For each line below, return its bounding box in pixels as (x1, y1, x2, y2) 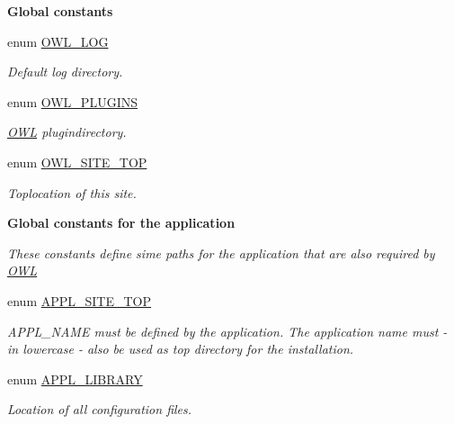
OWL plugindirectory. (7, 122, 127, 141)
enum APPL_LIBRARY (7, 369, 143, 388)
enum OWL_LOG (7, 32, 109, 50)
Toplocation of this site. (7, 183, 137, 202)
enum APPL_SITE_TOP (7, 291, 152, 310)
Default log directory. (7, 62, 123, 81)
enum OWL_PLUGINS (7, 92, 138, 111)
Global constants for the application (7, 213, 236, 232)
